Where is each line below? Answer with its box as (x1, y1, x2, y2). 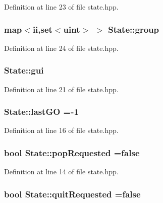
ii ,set (32, 23, 52, 35)
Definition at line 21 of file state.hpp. (4, 84, 119, 94)
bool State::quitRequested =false (4, 187, 141, 200)
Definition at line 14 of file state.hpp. (4, 166, 119, 177)
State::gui (4, 64, 44, 77)
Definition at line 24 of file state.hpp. (4, 42, 119, 53)
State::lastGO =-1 (4, 105, 79, 118)
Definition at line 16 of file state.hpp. (4, 125, 119, 136)
